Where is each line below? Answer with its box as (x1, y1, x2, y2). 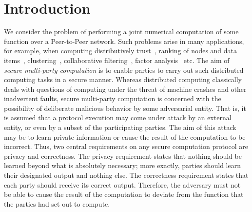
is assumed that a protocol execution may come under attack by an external (4, 112, 232, 123)
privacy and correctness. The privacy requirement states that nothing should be (4, 150, 242, 161)
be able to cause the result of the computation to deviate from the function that (4, 189, 244, 199)
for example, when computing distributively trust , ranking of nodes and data (4, 45, 237, 56)
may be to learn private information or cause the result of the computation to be (4, 131, 246, 142)
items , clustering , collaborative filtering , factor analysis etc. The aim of (4, 55, 230, 65)
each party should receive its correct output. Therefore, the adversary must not (4, 179, 241, 190)
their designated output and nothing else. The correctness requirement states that (4, 170, 249, 180)
